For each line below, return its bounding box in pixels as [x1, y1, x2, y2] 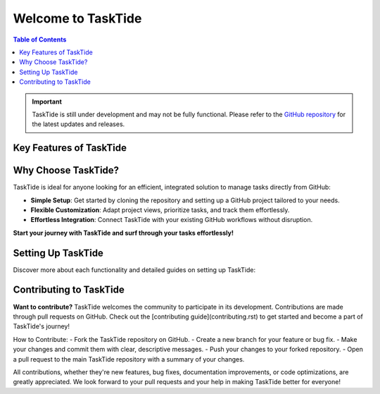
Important [32, 97, 63, 106]
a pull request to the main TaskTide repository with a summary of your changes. [13, 355, 245, 363]
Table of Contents [13, 35, 67, 44]
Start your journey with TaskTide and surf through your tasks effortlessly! [13, 228, 234, 237]
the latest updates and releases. [32, 120, 125, 128]
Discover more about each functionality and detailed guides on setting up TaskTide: [13, 265, 256, 274]
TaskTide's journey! [13, 322, 70, 331]
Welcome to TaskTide [13, 11, 142, 26]
